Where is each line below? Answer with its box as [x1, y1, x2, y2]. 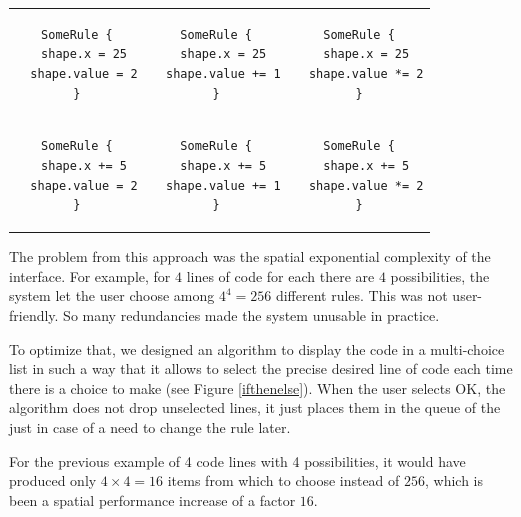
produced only [9, 470, 97, 491]
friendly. [9, 305, 59, 326]
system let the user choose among [9, 285, 215, 306]
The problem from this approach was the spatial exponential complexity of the [9, 246, 491, 267]
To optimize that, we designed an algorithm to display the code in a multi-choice [9, 338, 505, 359]
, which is [425, 470, 484, 491]
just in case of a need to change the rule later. [9, 417, 291, 437]
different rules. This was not [275, 285, 448, 306]
